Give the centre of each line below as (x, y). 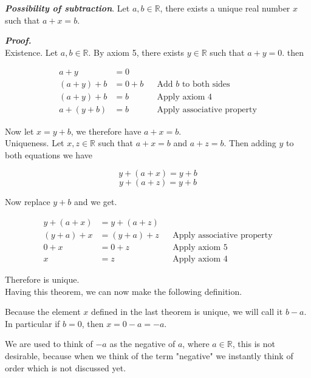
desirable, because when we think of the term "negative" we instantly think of (149, 355)
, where (196, 344)
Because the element (43, 312)
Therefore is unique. (42, 279)
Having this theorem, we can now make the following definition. (124, 291)
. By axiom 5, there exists (136, 52)
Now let (19, 131)
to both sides (206, 85)
